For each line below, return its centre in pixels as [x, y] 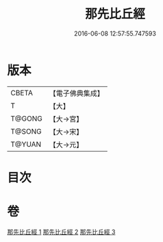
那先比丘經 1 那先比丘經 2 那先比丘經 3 [61, 232]
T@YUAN [26, 144]
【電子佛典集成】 [76, 93]
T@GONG [26, 119]
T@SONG [26, 131]
